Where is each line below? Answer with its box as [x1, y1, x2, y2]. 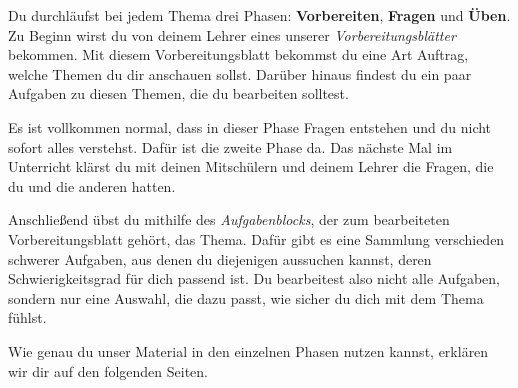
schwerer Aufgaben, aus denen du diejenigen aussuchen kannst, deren [8, 248, 432, 269]
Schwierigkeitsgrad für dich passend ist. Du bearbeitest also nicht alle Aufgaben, [8, 268, 500, 289]
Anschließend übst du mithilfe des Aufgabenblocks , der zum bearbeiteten [8, 209, 450, 230]
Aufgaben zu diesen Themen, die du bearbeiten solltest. [8, 83, 349, 104]
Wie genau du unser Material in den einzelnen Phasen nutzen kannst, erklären [8, 340, 489, 361]
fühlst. [8, 307, 47, 328]
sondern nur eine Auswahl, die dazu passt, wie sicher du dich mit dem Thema [8, 287, 484, 308]
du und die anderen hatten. [8, 175, 176, 196]
